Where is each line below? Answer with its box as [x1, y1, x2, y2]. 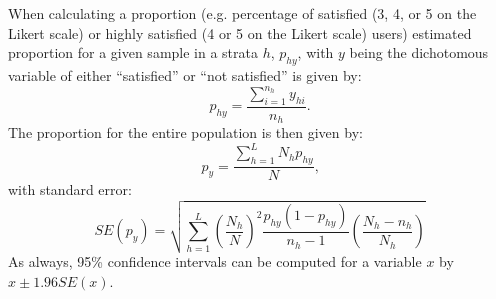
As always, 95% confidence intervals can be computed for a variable [8, 251, 422, 272]
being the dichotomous [349, 42, 489, 63]
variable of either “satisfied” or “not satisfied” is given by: [8, 64, 362, 85]
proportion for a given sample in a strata [8, 42, 258, 63]
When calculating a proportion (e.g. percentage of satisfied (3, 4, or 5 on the [8, 3, 477, 23]
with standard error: [8, 179, 132, 200]
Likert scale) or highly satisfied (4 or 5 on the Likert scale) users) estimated [8, 22, 472, 43]
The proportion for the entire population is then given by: [8, 122, 363, 143]
